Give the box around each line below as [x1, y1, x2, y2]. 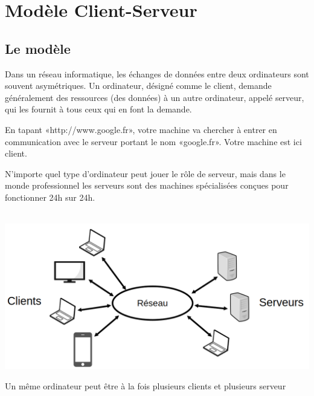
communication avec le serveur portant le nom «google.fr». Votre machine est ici [5, 135, 302, 148]
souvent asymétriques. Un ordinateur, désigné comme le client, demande [5, 79, 272, 92]
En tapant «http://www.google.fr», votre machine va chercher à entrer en [5, 123, 277, 135]
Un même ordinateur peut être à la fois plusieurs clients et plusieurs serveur [5, 379, 286, 392]
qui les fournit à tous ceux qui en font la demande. [5, 103, 192, 115]
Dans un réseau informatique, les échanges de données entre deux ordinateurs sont [5, 67, 309, 80]
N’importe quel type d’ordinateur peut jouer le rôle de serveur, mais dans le [5, 167, 286, 180]
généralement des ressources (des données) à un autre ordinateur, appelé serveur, [5, 91, 304, 103]
